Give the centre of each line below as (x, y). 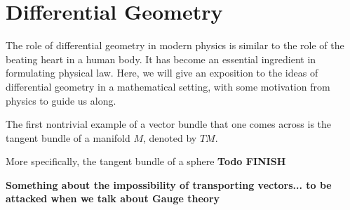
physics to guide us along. (61, 100)
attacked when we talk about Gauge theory (113, 198)
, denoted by (170, 137)
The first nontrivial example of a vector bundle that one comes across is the (169, 124)
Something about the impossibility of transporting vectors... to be (169, 184)
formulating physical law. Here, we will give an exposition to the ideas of (162, 73)
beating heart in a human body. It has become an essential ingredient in (161, 59)
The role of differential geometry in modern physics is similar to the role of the (175, 45)
